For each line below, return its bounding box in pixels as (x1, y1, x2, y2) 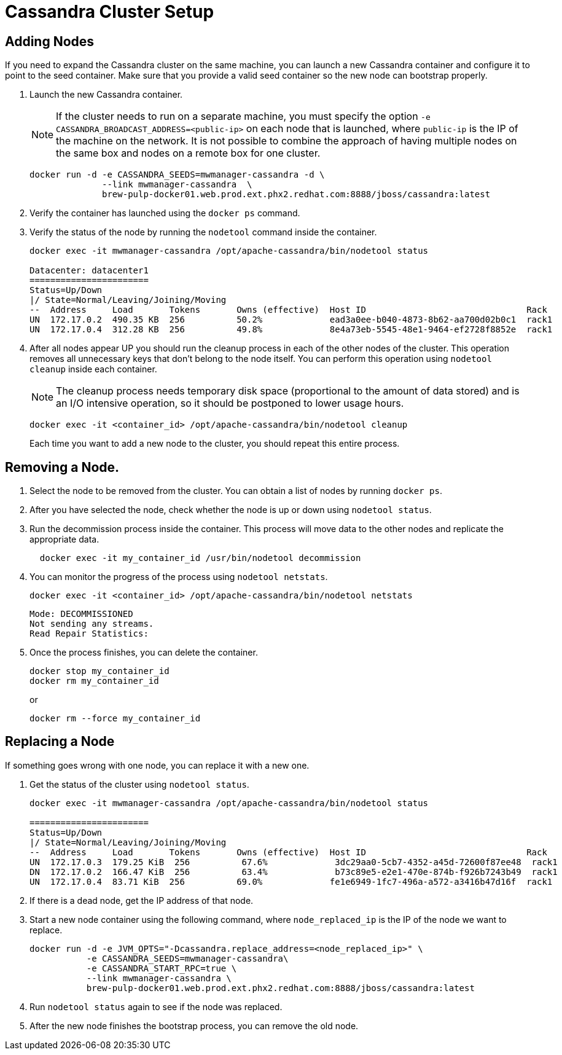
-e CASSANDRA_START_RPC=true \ (86, 963, 237, 973)
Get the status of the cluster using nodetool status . (29, 779, 249, 790)
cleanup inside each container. (29, 364, 157, 375)
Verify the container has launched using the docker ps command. (29, 208, 300, 219)
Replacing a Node (5, 734, 115, 750)
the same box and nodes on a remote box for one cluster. (56, 147, 321, 160)
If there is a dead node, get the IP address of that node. (29, 895, 254, 906)
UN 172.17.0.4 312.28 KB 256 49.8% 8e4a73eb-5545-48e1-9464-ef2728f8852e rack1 (29, 324, 553, 335)
